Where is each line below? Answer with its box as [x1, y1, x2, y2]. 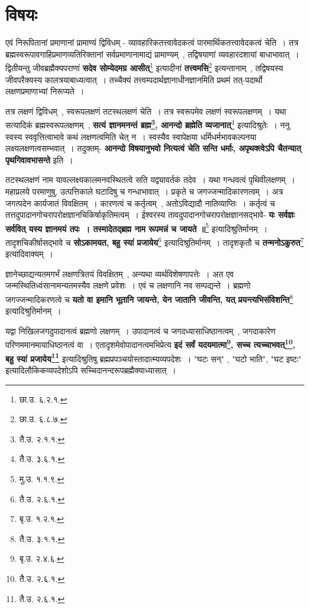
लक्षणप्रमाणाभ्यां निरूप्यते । [5, 85, 84, 97]
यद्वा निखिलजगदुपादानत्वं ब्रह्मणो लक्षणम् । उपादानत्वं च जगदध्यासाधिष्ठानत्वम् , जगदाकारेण [5, 324, 276, 337]
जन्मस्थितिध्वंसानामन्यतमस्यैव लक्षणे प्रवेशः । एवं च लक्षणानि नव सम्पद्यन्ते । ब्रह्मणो [5, 279, 251, 292]
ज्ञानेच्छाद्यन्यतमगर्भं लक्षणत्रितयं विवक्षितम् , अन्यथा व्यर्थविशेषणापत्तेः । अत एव [5, 267, 234, 280]
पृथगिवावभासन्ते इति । [5, 153, 74, 166]
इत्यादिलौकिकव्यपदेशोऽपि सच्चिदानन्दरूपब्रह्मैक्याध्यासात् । [5, 363, 177, 376]
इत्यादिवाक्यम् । [5, 248, 53, 260]
